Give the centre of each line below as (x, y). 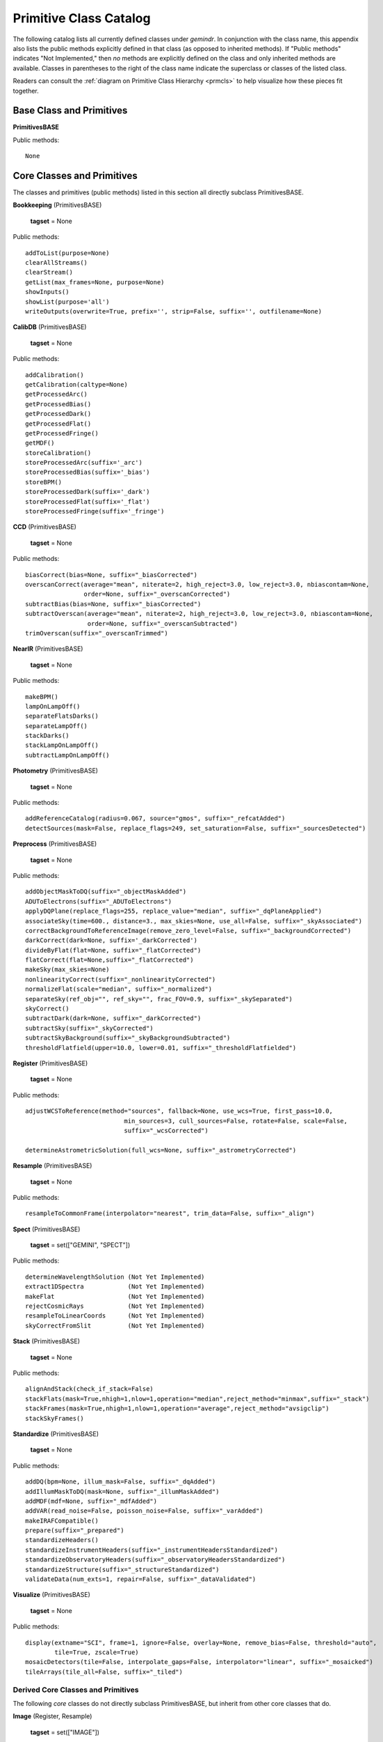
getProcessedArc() (57, 394)
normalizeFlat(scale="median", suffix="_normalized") (119, 989)
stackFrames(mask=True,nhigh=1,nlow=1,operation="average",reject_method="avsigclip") (177, 1409)
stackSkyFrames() (55, 1418)
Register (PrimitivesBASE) (50, 1063)
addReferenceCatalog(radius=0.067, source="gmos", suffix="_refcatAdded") (155, 818)
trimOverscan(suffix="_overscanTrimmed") (97, 633)
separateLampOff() (57, 726)
